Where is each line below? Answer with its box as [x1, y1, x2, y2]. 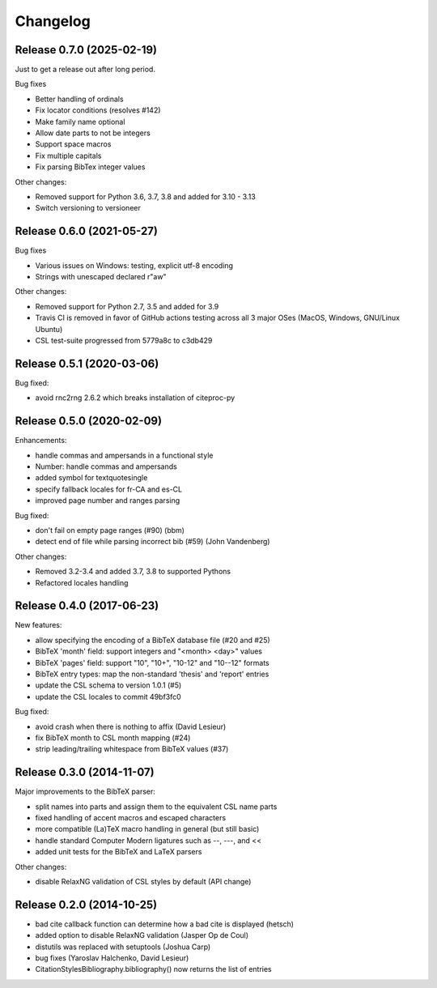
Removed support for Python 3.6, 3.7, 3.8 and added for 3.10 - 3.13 [35, 191, 257, 202]
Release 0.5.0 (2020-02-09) [15, 414, 162, 428]
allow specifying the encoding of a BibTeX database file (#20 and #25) [35, 635, 270, 645]
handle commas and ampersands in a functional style [35, 450, 214, 460]
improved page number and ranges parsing [35, 496, 180, 505]
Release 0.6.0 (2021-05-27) [15, 224, 158, 238]
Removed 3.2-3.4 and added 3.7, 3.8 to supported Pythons [35, 567, 231, 577]
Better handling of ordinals [35, 94, 125, 104]
